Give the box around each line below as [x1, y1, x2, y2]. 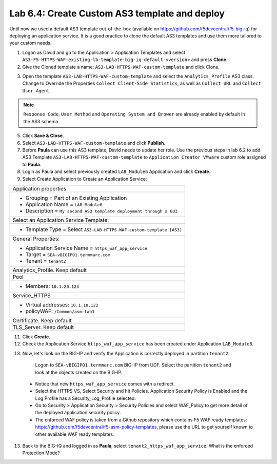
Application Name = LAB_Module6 [25, 201, 103, 208]
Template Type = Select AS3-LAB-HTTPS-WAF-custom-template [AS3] [25, 226, 182, 233]
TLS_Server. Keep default [12, 323, 74, 331]
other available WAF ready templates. [35, 431, 114, 437]
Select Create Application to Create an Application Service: [22, 176, 147, 182]
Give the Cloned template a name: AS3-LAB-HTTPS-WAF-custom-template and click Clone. [22, 64, 220, 70]
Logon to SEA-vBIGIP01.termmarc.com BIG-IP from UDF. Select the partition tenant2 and [35, 362, 231, 368]
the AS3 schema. [23, 118, 60, 124]
